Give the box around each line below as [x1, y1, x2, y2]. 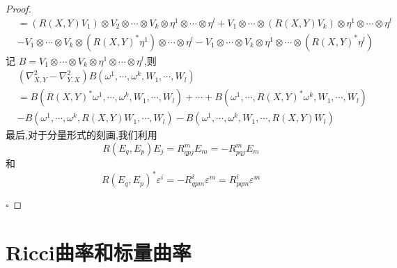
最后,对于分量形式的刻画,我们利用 [6, 127, 157, 142]
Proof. [6, 1, 31, 15]
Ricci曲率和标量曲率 [6, 237, 192, 266]
